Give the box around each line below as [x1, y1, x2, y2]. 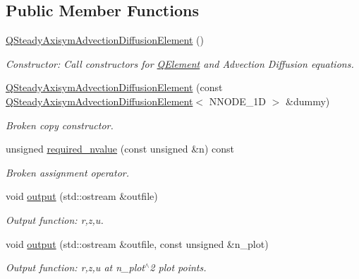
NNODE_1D [209, 93, 267, 108]
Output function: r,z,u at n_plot [6, 260, 145, 275]
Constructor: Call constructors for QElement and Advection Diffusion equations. [6, 56, 354, 71]
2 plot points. [150, 260, 207, 275]
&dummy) [286, 93, 330, 108]
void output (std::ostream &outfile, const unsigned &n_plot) [6, 236, 269, 251]
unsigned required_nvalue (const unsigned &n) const [6, 141, 234, 156]
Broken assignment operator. [6, 165, 129, 179]
